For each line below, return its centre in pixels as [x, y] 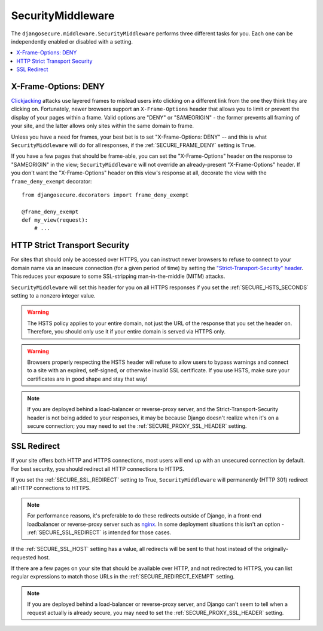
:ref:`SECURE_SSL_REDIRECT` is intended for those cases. [99, 532]
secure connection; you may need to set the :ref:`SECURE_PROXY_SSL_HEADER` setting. [137, 426]
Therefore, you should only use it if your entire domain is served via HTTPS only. [127, 332]
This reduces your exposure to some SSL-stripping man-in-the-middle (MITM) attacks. [118, 276]
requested [24, 557]
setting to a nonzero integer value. [53, 295]
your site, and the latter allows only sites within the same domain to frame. [103, 126]
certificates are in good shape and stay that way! [87, 379]
